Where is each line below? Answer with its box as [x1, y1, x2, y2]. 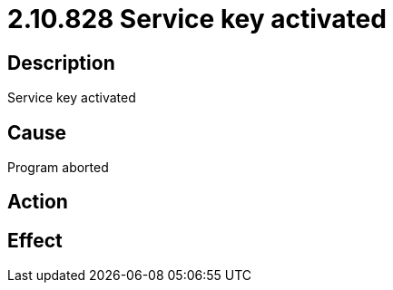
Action [7, 190, 68, 214]
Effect [7, 228, 63, 252]
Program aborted [7, 159, 109, 176]
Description [7, 51, 115, 74]
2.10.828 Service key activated [7, 4, 387, 34]
